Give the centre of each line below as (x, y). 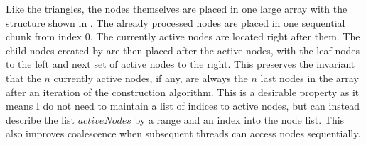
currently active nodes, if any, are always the (151, 77)
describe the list (41, 119)
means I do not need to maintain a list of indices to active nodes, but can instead (183, 106)
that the (23, 77)
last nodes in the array (310, 77)
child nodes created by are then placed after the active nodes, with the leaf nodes (183, 50)
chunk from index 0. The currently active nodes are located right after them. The (183, 36)
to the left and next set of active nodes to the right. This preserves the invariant (181, 64)
